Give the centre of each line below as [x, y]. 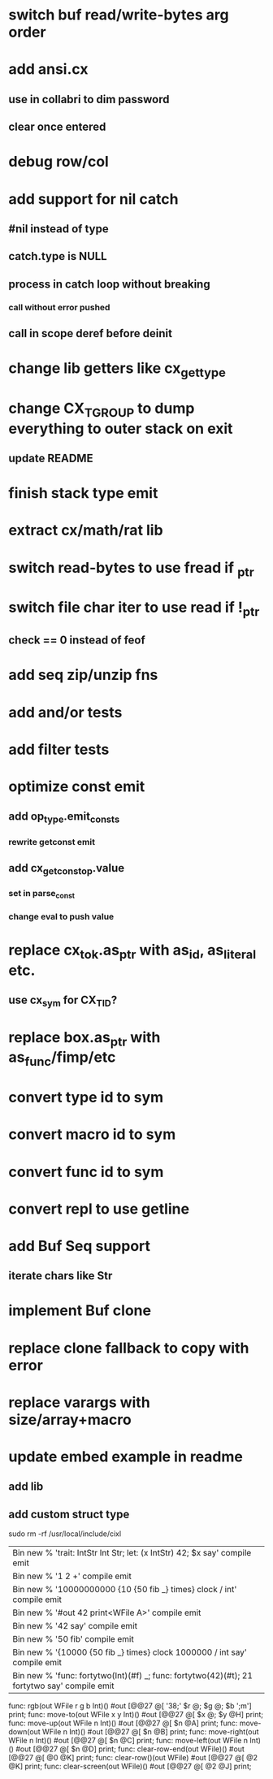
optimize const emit [77, 787]
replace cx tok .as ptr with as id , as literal [132, 952]
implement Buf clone [80, 1311]
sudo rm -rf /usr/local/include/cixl [65, 1534]
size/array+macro [70, 1420]
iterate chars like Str [61, 1276]
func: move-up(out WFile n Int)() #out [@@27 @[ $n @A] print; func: [123, 1723]
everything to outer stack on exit [121, 429]
